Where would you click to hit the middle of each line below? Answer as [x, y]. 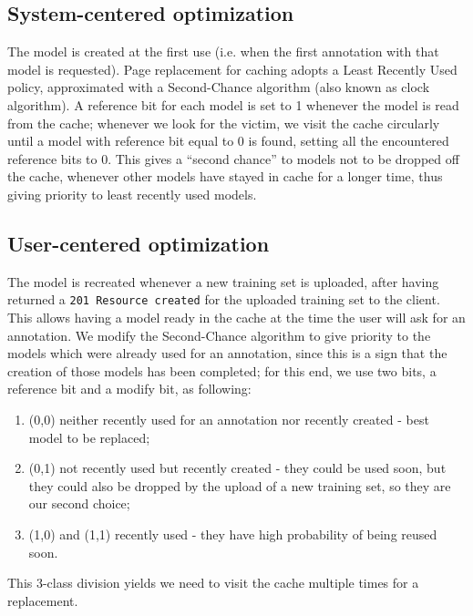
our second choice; [79, 503]
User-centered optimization [139, 243]
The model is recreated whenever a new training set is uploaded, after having [223, 281]
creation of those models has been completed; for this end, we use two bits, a [222, 370]
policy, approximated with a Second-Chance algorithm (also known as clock [219, 87]
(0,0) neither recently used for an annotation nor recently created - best [229, 419]
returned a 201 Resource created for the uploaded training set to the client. [224, 299]
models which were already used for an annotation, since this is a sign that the [227, 353]
